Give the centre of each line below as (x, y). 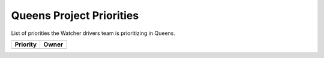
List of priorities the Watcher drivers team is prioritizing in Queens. (93, 33)
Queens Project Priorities (75, 15)
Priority (26, 44)
